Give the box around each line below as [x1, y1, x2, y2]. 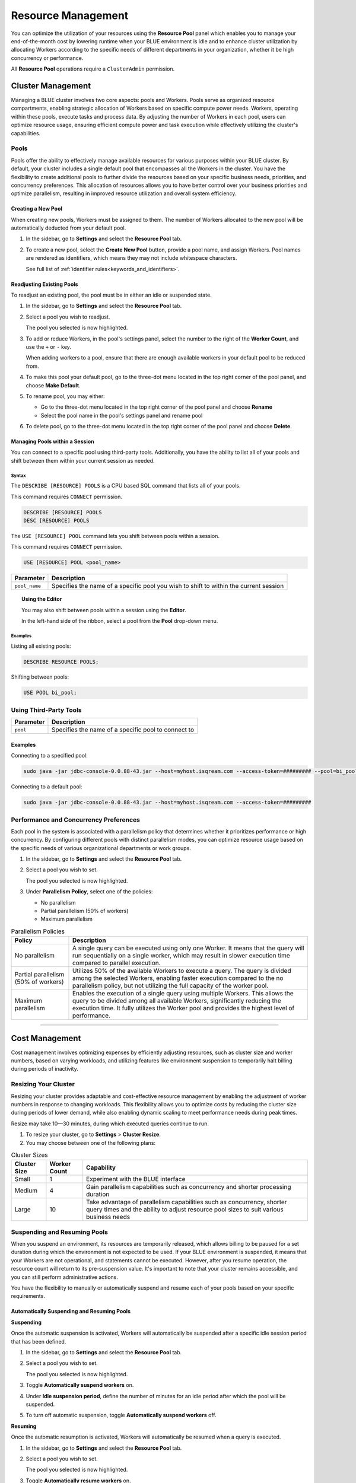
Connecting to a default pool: [11, 783, 82, 790]
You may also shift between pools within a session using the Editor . [21, 606, 187, 613]
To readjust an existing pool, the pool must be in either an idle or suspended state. [11, 291, 212, 299]
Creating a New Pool [11, 205, 62, 212]
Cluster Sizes [11, 1151, 48, 1159]
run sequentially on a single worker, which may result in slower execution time [72, 951, 290, 960]
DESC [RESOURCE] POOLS [23, 517, 90, 524]
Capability [86, 1163, 116, 1172]
